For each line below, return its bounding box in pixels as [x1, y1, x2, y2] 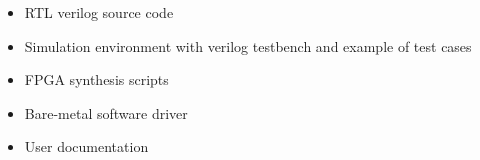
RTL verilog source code [24, 2, 174, 22]
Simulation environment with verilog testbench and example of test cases [24, 35, 472, 56]
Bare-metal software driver [24, 102, 188, 123]
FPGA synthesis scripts [24, 69, 169, 90]
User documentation [24, 136, 149, 157]
